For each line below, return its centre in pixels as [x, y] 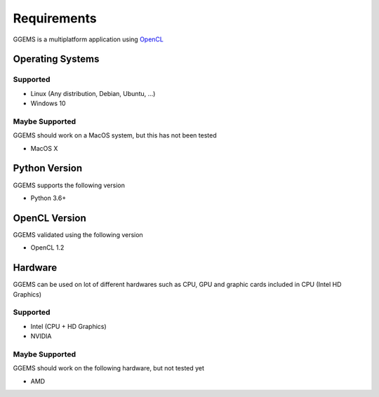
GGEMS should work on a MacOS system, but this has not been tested [115, 135]
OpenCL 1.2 [47, 248]
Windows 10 [48, 103]
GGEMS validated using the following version [78, 234]
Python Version [48, 168]
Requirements [55, 18]
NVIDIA [41, 336]
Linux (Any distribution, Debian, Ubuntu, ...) [93, 93]
